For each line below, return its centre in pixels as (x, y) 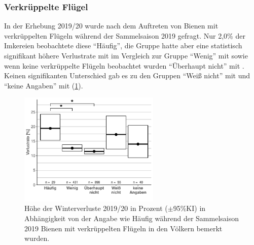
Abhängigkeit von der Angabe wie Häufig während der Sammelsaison (132, 218)
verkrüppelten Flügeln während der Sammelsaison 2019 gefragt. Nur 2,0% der (125, 35)
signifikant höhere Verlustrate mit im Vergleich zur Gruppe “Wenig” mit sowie (126, 55)
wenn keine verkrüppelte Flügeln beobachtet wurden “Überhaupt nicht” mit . (124, 65)
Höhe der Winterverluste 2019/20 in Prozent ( (96, 208)
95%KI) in (189, 208)
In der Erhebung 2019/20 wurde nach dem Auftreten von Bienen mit (111, 26)
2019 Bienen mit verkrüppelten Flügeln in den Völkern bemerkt (123, 228)
